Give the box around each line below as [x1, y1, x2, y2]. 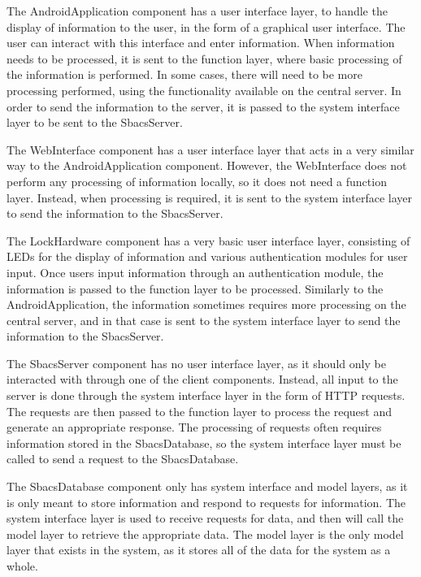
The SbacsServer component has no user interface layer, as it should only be [7, 354, 386, 371]
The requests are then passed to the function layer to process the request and [7, 402, 392, 419]
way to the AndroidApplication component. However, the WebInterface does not [7, 157, 407, 174]
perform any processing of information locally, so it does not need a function [7, 172, 387, 189]
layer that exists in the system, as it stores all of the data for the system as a [7, 541, 391, 558]
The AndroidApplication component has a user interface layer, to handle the [7, 2, 388, 19]
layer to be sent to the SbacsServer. [7, 114, 183, 131]
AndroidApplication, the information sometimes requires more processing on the [7, 296, 406, 313]
